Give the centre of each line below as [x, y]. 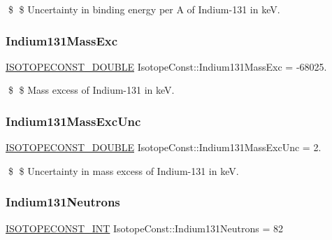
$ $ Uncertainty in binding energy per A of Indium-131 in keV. [144, 9]
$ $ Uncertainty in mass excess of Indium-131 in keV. [123, 170]
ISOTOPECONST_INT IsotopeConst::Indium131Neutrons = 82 [144, 228]
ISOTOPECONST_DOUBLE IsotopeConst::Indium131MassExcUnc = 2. [164, 147]
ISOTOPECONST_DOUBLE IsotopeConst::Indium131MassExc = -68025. [166, 66]
